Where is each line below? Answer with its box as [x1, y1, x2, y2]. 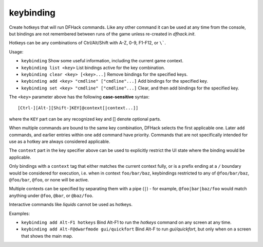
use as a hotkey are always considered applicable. [9, 139, 111, 144]
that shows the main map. [21, 233, 73, 239]
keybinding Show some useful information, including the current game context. [21, 58, 184, 64]
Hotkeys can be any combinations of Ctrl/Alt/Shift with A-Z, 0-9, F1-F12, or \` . [9, 40, 166, 46]
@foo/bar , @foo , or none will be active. [9, 176, 89, 182]
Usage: [9, 49, 24, 54]
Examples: [9, 211, 30, 216]
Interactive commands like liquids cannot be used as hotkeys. [9, 202, 133, 208]
